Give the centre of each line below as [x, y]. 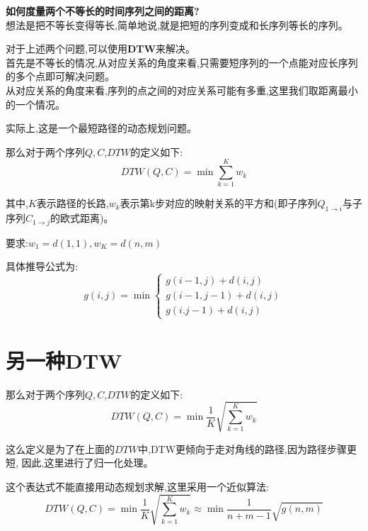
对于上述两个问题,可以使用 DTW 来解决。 [101, 49]
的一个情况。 [35, 104]
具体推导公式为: [42, 266]
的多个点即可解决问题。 [60, 76]
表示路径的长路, [73, 203]
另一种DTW [64, 360]
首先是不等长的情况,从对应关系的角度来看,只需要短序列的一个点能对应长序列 [182, 62]
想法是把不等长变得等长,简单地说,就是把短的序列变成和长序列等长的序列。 [177, 24]
